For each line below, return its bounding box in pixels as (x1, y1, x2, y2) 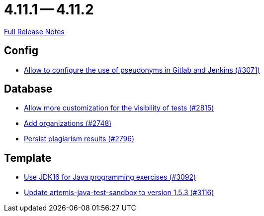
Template (4, 151, 52, 164)
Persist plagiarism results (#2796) (24, 134, 135, 143)
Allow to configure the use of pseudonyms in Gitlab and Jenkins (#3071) (24, 65, 260, 74)
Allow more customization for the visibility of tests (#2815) (24, 104, 214, 112)
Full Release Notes (4, 27, 65, 36)
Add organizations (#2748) (24, 119, 112, 128)
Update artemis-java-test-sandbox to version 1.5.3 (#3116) (24, 188, 214, 197)
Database (4, 83, 53, 96)
